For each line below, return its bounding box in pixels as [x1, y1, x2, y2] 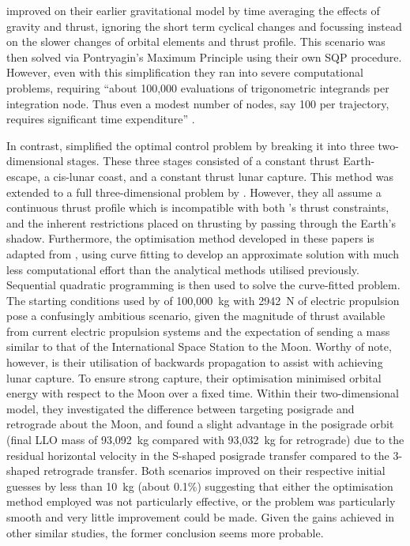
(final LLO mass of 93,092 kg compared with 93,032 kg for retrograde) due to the [6, 431, 404, 448]
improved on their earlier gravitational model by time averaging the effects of [6, 2, 380, 18]
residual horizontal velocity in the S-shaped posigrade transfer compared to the [6, 446, 389, 463]
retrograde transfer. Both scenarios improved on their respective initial [43, 462, 386, 479]
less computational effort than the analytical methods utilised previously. [6, 261, 359, 277]
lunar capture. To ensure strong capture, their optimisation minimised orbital [6, 369, 382, 386]
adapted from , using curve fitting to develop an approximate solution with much [6, 245, 399, 262]
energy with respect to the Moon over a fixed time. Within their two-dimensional [6, 385, 399, 401]
